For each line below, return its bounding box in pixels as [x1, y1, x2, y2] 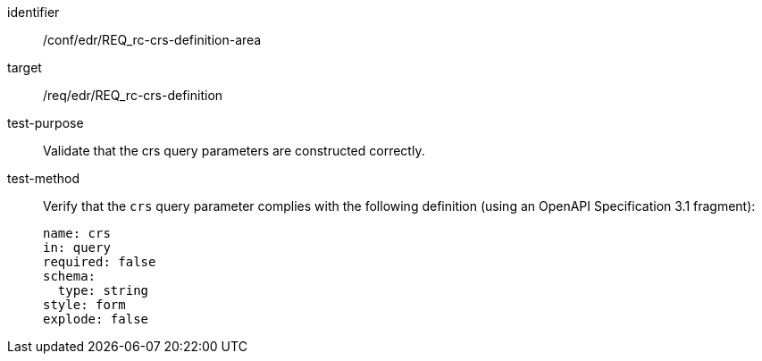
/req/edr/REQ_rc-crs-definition [43, 88, 223, 103]
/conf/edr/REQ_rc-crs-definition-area [43, 32, 262, 47]
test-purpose [7, 115, 84, 130]
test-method [7, 171, 80, 186]
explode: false [43, 312, 149, 326]
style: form [43, 298, 126, 312]
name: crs [43, 226, 111, 240]
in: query [43, 240, 111, 255]
